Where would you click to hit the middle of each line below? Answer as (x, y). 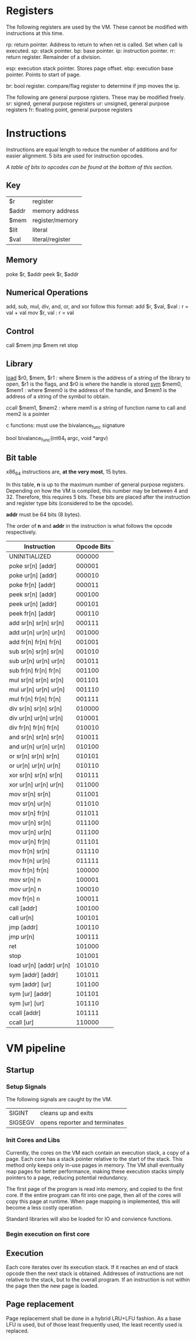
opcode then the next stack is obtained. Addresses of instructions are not (95, 1273)
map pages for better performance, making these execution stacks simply (95, 1171)
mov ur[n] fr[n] (30, 842)
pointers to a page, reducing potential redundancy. (67, 1178)
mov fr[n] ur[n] (30, 861)
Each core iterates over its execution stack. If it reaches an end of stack (92, 1267)
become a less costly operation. (45, 1208)
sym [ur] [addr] (30, 994)
